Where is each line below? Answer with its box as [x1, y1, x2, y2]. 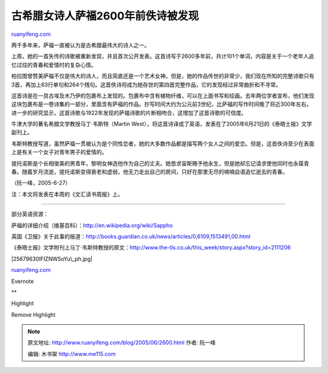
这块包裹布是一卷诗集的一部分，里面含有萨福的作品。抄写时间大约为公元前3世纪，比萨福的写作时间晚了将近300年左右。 [11, 100, 312, 108]
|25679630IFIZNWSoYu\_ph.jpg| [11, 255, 93, 262]
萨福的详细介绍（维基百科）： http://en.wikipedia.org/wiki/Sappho [11, 221, 173, 229]
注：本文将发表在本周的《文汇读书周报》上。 [11, 190, 123, 198]
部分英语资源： [11, 211, 49, 218]
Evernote [11, 277, 34, 285]
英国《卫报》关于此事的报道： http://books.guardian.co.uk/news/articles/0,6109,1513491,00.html [11, 232, 251, 240]
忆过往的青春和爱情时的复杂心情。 [11, 61, 97, 68]
